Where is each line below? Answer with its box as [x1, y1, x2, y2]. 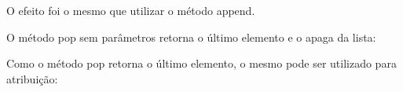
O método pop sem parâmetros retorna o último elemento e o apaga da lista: [6, 28, 376, 45]
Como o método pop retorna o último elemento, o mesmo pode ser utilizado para [6, 55, 397, 72]
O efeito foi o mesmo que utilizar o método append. [6, 2, 255, 18]
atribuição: [6, 70, 58, 86]
